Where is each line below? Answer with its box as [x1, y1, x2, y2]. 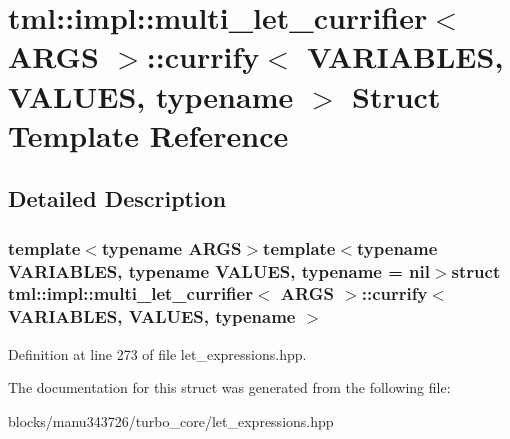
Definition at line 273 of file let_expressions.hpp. [8, 343, 307, 364]
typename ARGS [101, 235, 242, 260]
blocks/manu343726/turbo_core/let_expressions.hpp [8, 410, 334, 431]
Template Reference [8, 114, 289, 155]
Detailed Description [8, 183, 227, 214]
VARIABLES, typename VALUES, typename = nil [8, 258, 430, 283]
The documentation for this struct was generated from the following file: [8, 377, 451, 398]
